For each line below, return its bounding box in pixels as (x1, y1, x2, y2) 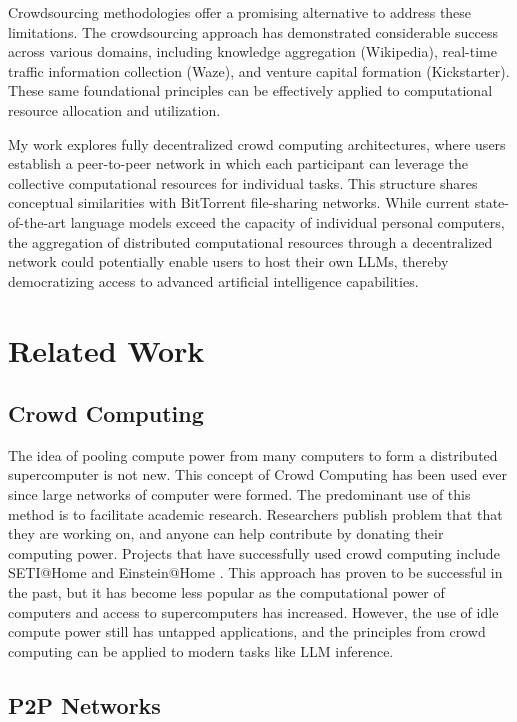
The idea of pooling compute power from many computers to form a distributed (8, 444, 498, 465)
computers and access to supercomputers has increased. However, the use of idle (8, 601, 499, 622)
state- (474, 192, 509, 213)
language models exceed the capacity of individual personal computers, (70, 211, 505, 232)
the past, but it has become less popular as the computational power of (8, 582, 445, 603)
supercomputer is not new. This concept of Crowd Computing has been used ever (8, 464, 508, 485)
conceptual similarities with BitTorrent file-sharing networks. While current (8, 192, 471, 213)
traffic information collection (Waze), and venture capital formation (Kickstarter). (8, 60, 510, 81)
